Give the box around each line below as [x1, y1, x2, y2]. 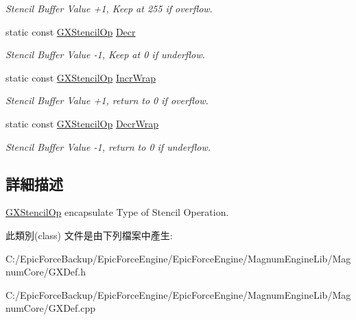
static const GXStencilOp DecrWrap [5, 116, 159, 130]
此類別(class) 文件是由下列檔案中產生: [5, 227, 173, 242]
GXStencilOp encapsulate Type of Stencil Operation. [5, 205, 229, 219]
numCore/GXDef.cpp [5, 301, 96, 315]
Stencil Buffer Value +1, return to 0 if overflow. [5, 93, 209, 108]
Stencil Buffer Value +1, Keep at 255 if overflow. [5, 1, 213, 15]
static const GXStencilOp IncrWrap [5, 70, 156, 84]
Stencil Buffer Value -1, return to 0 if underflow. [5, 139, 211, 153]
